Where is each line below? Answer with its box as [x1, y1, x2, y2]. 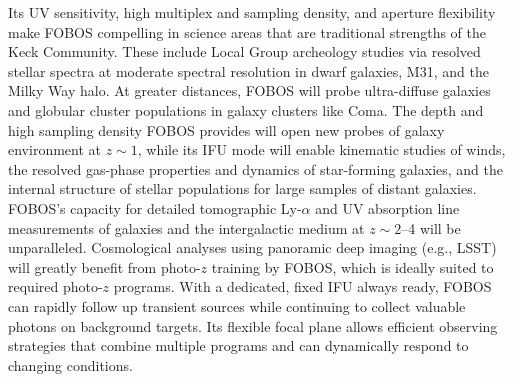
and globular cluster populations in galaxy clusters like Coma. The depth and [8, 99, 484, 120]
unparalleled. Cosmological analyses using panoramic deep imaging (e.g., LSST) [8, 237, 497, 258]
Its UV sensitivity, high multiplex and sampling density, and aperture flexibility [8, 2, 496, 22]
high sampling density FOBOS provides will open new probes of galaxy [8, 119, 445, 140]
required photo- [8, 276, 103, 297]
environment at [8, 139, 101, 160]
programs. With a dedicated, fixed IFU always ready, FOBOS [113, 276, 492, 297]
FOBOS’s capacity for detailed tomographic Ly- [8, 197, 302, 218]
